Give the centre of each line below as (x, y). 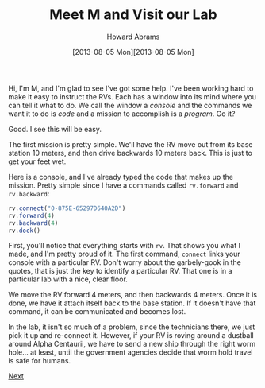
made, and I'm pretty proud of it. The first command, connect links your (124, 254)
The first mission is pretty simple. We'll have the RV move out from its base (131, 144)
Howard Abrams (133, 37)
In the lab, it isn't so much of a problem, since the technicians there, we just (132, 327)
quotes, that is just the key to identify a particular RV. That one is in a (120, 271)
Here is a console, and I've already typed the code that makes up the (121, 177)
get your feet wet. (37, 161)
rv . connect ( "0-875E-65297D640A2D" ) (67, 208)
